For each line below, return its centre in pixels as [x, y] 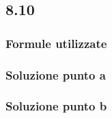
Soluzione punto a [56, 74]
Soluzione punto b [56, 106]
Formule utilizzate [56, 43]
